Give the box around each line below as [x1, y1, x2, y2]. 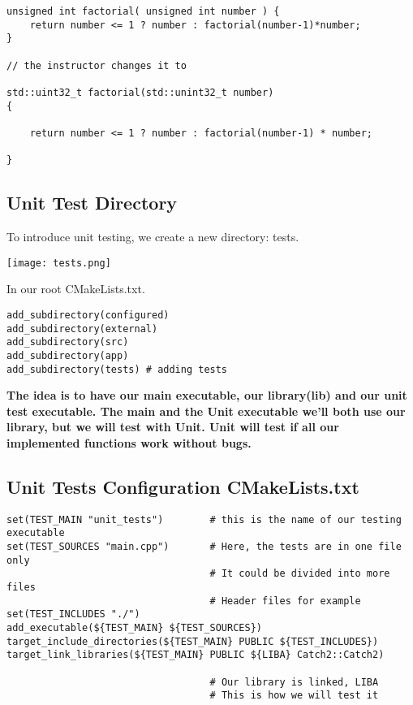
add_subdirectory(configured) [6, 309, 170, 321]
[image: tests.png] [6, 257, 111, 269]
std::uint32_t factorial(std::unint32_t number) [6, 86, 274, 98]
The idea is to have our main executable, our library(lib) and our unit [6, 387, 407, 404]
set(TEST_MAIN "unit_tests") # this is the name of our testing [6, 513, 402, 526]
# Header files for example [209, 595, 361, 607]
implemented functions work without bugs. [6, 434, 252, 451]
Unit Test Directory [6, 190, 178, 215]
